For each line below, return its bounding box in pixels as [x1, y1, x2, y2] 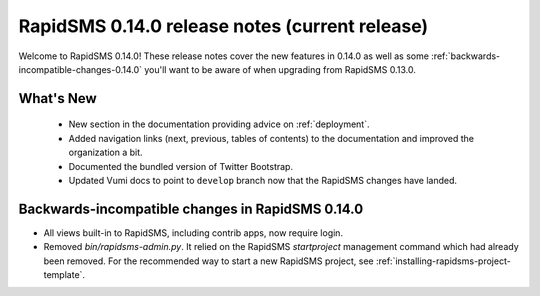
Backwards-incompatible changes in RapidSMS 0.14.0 [18, 200, 364, 217]
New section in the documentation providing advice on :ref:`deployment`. [68, 118, 370, 130]
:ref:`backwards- [431, 50, 501, 62]
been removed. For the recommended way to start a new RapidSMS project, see [43, 255, 374, 267]
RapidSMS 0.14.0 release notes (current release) [18, 15, 429, 37]
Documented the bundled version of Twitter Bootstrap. [68, 160, 294, 172]
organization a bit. [68, 146, 144, 159]
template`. [43, 268, 85, 280]
